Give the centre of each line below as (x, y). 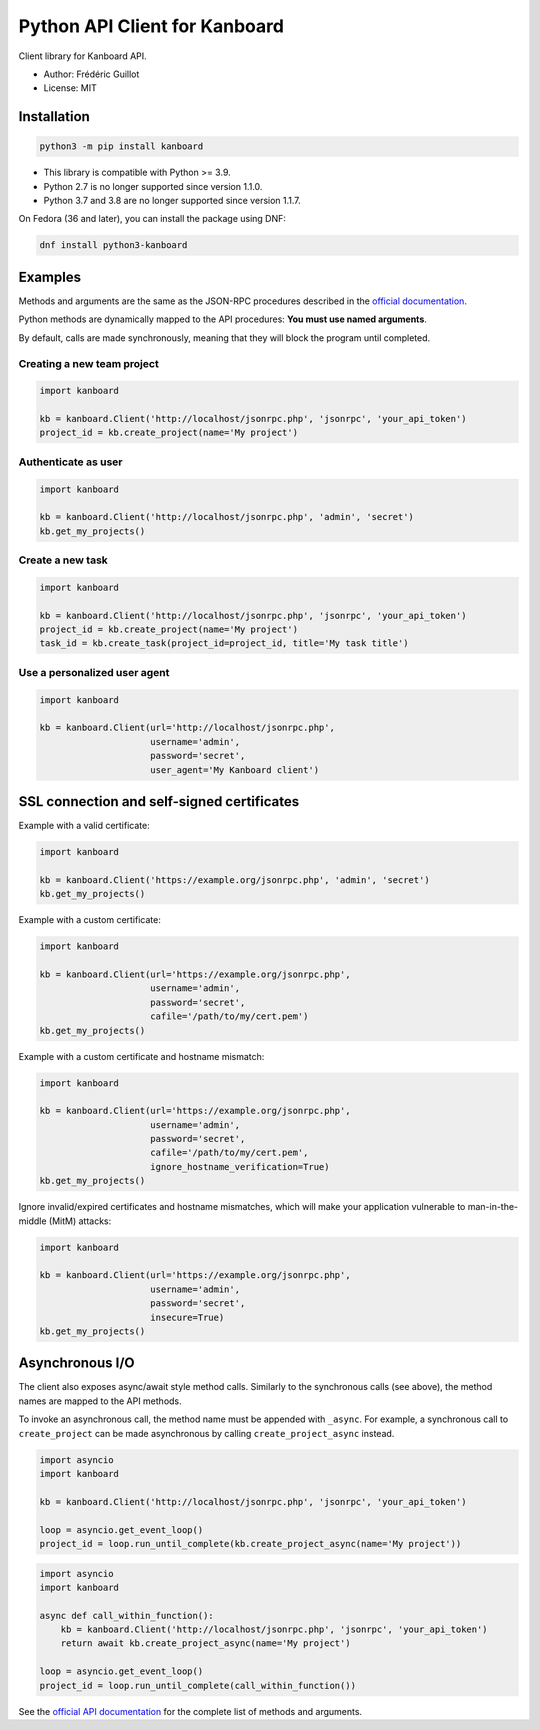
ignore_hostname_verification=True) (240, 1166)
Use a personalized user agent (94, 672)
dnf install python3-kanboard (113, 245)
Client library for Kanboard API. (82, 56)
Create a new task (63, 560)
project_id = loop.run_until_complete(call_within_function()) (198, 1685)
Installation (54, 116)
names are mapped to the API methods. (100, 1401)
